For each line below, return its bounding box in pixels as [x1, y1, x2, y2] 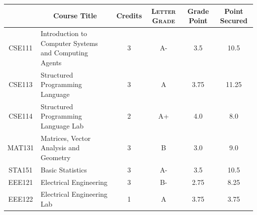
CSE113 [8, 79, 33, 89]
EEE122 [8, 194, 33, 204]
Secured [220, 15, 248, 26]
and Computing [41, 47, 88, 58]
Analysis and [41, 142, 80, 153]
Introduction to [41, 28, 87, 38]
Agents [41, 57, 62, 67]
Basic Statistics [41, 164, 87, 174]
